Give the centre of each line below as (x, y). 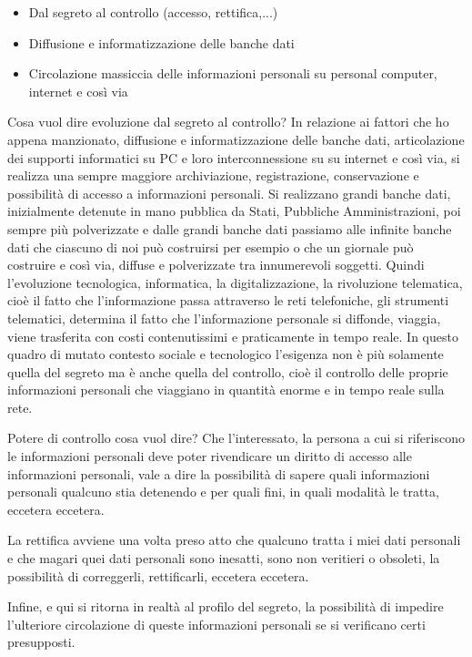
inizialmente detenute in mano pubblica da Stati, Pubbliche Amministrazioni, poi (234, 211)
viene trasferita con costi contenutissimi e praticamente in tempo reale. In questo (233, 336)
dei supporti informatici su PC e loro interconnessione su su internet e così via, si (234, 157)
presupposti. (41, 642)
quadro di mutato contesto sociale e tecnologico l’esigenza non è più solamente (226, 354)
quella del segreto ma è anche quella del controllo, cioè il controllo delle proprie (228, 371)
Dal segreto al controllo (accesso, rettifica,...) (153, 12)
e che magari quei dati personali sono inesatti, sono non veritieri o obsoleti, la (224, 558)
